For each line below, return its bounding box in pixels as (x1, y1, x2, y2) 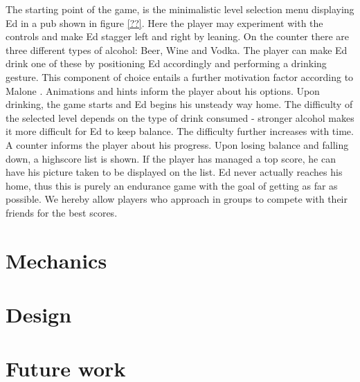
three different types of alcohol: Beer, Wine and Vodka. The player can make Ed (6, 42, 348, 57)
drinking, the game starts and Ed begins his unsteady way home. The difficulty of (6, 97, 353, 111)
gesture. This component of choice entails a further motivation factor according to (6, 69, 354, 84)
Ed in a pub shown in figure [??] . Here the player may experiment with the (6, 15, 323, 30)
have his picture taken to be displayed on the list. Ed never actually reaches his (6, 165, 343, 179)
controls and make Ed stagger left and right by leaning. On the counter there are (6, 29, 350, 44)
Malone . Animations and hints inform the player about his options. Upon (6, 83, 320, 98)
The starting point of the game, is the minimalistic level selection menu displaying (6, 2, 354, 16)
